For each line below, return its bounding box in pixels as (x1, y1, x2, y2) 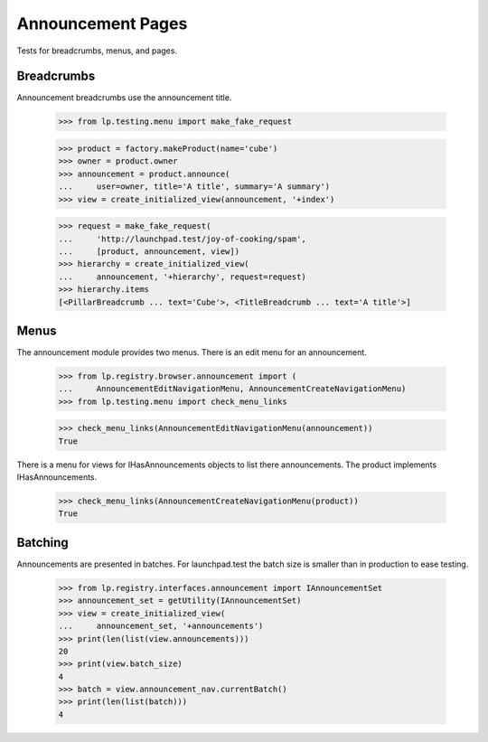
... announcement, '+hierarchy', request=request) (58, 271, 306, 282)
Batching (16, 534, 70, 550)
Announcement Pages (16, 14, 188, 33)
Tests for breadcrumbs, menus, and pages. (16, 45, 178, 56)
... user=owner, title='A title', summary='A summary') (58, 182, 331, 192)
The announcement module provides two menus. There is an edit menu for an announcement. (16, 347, 368, 357)
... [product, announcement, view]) (58, 246, 239, 257)
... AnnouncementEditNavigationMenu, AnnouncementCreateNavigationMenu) (58, 384, 407, 394)
